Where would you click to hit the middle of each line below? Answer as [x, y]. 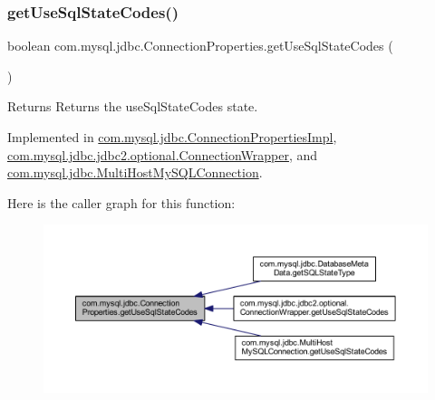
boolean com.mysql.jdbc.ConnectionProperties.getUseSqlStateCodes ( [200, 46]
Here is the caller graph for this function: [121, 202]
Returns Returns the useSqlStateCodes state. [133, 106]
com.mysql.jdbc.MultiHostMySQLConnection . [135, 172]
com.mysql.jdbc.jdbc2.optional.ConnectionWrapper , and [163, 154]
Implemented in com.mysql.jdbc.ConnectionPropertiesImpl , [172, 137]
